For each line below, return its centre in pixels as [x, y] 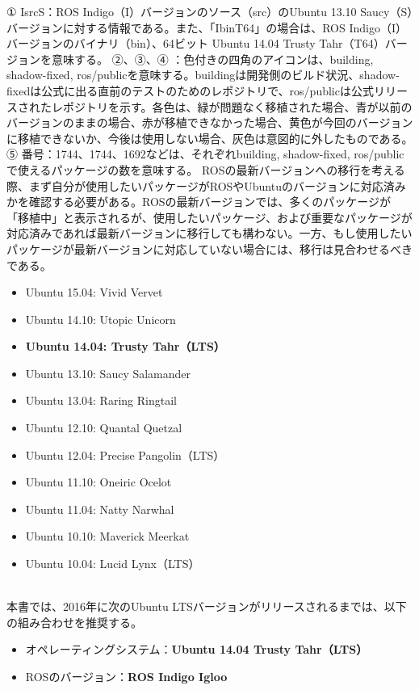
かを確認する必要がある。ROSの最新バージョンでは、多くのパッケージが [199, 202]
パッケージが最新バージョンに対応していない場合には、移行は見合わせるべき [210, 248]
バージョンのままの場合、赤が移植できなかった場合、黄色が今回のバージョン [210, 122]
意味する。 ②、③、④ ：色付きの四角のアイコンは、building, [212, 59]
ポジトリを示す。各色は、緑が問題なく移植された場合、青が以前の [237, 106]
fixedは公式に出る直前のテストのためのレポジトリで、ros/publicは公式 [190, 90]
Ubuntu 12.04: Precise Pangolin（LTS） [125, 454]
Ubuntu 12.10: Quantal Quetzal [104, 428]
